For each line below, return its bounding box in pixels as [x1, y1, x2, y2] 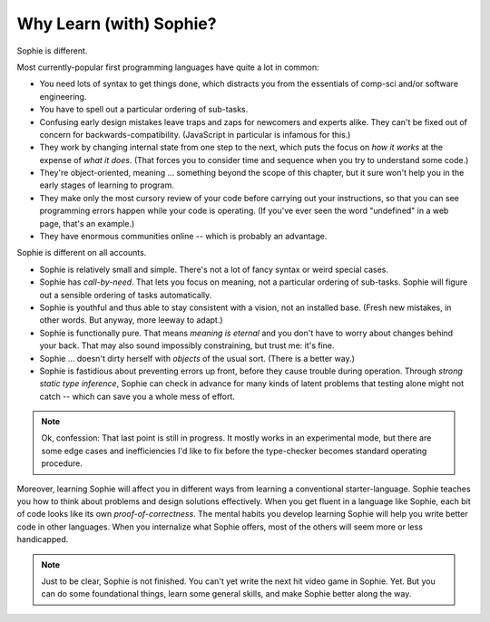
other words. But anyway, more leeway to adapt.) [39, 315, 223, 326]
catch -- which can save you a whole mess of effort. [39, 391, 236, 402]
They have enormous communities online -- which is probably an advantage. [39, 231, 328, 242]
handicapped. [16, 534, 69, 545]
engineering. [39, 91, 87, 102]
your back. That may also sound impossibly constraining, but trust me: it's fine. [39, 340, 335, 351]
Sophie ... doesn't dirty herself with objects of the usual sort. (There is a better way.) [39, 353, 356, 364]
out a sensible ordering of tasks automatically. [39, 289, 212, 300]
